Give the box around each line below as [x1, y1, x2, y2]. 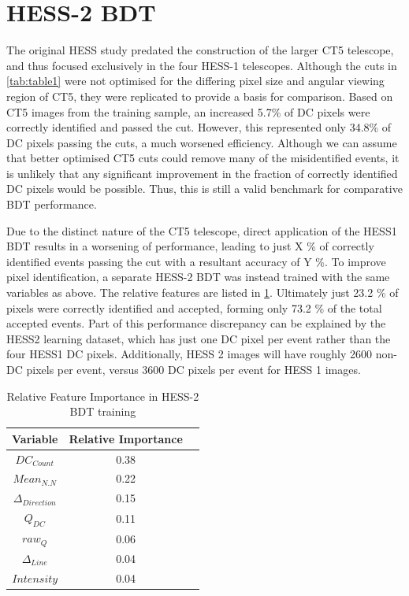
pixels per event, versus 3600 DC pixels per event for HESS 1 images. [26, 361, 361, 377]
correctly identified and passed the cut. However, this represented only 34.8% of [6, 119, 392, 135]
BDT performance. [6, 196, 97, 213]
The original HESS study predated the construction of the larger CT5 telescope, [6, 42, 394, 58]
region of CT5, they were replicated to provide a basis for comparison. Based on [6, 87, 393, 104]
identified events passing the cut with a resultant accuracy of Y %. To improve [6, 253, 386, 269]
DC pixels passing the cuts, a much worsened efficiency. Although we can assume [6, 134, 397, 150]
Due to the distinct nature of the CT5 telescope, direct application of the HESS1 [6, 222, 397, 239]
